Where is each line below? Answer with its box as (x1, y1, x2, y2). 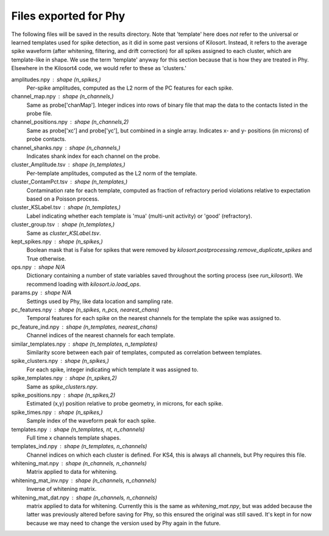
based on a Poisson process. (26, 195, 100, 202)
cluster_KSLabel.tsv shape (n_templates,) (11, 204, 121, 211)
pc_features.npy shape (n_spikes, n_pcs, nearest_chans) (11, 306, 160, 313)
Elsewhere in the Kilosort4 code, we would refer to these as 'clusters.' (11, 65, 187, 72)
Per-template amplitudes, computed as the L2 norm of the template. (26, 170, 197, 177)
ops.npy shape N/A (11, 263, 65, 271)
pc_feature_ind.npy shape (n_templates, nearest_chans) (11, 323, 158, 331)
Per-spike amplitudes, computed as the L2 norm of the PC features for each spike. (26, 84, 234, 91)
